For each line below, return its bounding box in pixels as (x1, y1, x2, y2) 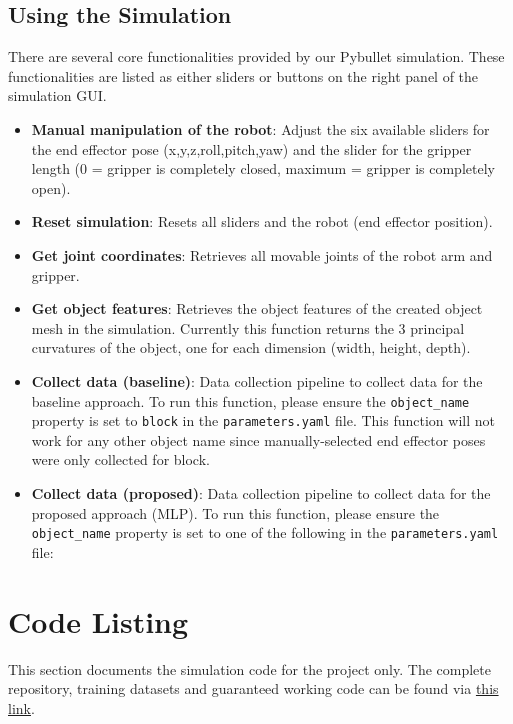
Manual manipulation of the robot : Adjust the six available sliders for (31, 118, 490, 139)
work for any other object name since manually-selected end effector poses (31, 429, 486, 450)
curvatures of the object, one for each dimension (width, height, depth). (31, 337, 471, 358)
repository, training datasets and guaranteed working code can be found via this (8, 678, 499, 699)
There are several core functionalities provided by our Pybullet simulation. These (8, 46, 505, 67)
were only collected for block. (31, 449, 210, 470)
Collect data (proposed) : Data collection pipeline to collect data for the (31, 483, 491, 504)
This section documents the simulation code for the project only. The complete (8, 658, 491, 679)
